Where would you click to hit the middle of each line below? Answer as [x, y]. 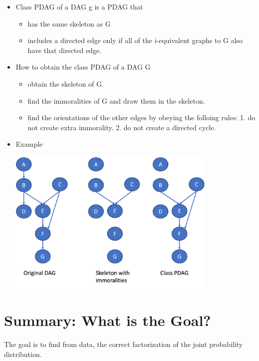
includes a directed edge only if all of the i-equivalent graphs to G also [135, 40]
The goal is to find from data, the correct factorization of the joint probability [124, 344]
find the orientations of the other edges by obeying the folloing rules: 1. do [141, 117]
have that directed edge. [65, 50]
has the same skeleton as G [69, 23]
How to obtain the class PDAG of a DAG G [83, 67]
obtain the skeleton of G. [66, 83]
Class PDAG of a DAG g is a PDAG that [79, 7]
